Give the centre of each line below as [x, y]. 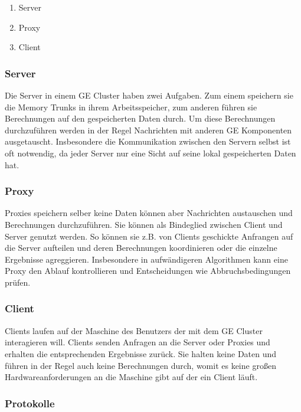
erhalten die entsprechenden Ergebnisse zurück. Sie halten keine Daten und [141, 353]
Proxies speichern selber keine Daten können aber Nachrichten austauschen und [149, 213]
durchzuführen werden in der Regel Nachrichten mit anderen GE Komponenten [148, 130]
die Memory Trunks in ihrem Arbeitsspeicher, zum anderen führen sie [131, 107]
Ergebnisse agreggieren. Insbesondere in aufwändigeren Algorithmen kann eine [146, 259]
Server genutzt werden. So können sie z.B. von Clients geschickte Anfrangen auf [149, 236]
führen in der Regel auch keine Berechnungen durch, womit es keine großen [140, 365]
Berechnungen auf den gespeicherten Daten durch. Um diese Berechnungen [140, 118]
